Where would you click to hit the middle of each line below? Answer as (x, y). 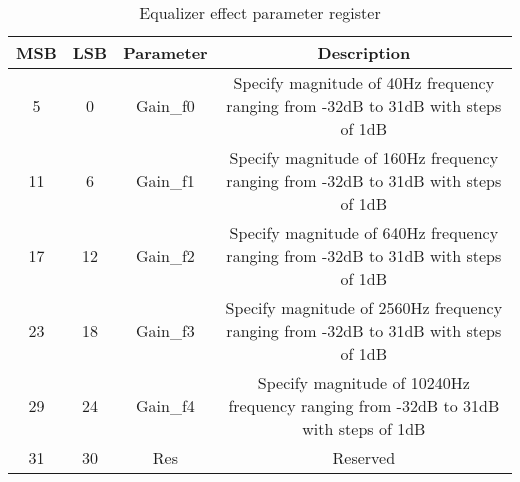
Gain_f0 (165, 105)
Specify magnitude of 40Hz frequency (364, 82)
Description (364, 52)
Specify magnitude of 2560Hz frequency (364, 307)
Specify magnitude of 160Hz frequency (364, 157)
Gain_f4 (165, 405)
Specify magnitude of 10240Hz (363, 382)
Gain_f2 (165, 255)
